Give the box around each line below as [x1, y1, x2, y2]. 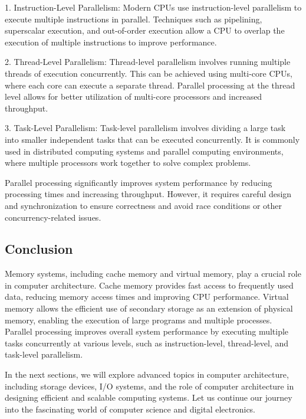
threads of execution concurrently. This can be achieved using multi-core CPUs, [5, 67, 292, 79]
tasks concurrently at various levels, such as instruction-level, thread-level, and [5, 336, 288, 349]
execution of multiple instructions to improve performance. [5, 35, 217, 48]
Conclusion [5, 240, 73, 258]
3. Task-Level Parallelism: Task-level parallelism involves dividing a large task [5, 122, 286, 134]
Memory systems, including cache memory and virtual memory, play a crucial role [5, 267, 301, 280]
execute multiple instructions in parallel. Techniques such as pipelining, [5, 12, 262, 25]
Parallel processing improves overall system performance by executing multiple [5, 325, 289, 338]
